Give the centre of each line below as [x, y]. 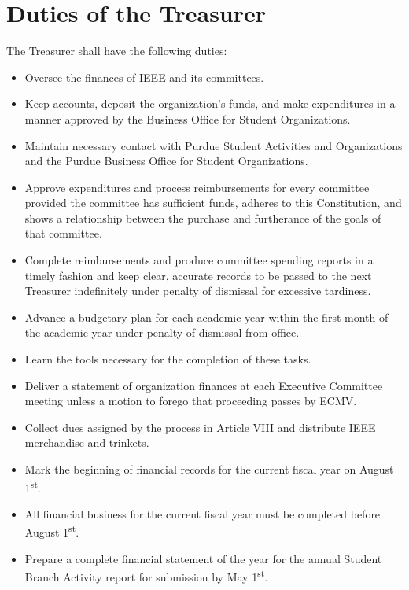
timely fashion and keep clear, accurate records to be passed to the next [198, 275]
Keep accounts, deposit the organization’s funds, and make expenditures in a [210, 103]
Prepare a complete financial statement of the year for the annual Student [203, 558]
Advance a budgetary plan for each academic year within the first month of [206, 317]
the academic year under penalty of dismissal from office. [162, 332]
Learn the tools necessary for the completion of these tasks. [168, 359]
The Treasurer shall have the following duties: [117, 51]
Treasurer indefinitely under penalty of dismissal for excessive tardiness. [198, 291]
